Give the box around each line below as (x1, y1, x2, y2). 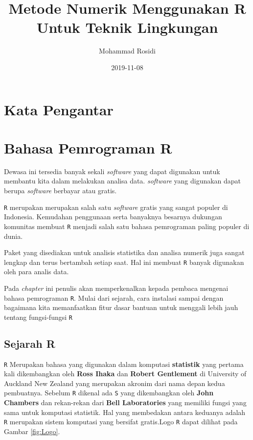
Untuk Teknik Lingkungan (36, 17, 218, 37)
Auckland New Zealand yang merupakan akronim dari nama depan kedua (4, 378, 225, 388)
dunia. (4, 231, 23, 241)
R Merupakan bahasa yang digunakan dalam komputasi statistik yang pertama (4, 359, 244, 369)
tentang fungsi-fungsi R (4, 311, 72, 322)
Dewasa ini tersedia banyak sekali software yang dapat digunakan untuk (4, 166, 220, 176)
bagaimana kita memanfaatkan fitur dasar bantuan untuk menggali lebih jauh (4, 302, 238, 312)
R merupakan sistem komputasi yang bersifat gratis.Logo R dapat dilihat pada (4, 416, 238, 427)
